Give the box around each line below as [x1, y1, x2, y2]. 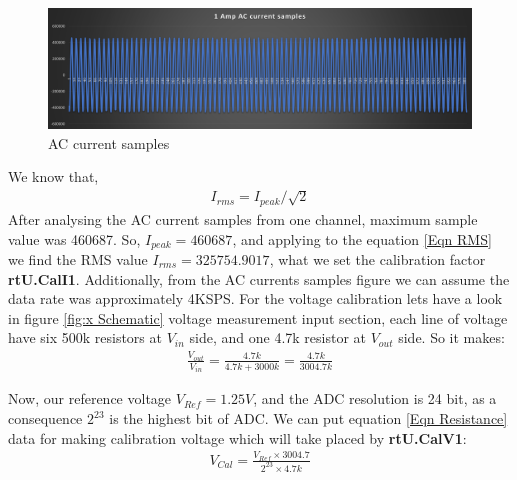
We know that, [8, 166, 99, 187]
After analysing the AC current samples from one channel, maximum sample [8, 208, 478, 229]
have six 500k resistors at [8, 327, 162, 348]
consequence [8, 408, 83, 429]
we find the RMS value [8, 249, 148, 269]
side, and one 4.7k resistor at [189, 327, 367, 348]
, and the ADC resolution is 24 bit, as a [253, 388, 497, 409]
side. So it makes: [398, 327, 505, 348]
